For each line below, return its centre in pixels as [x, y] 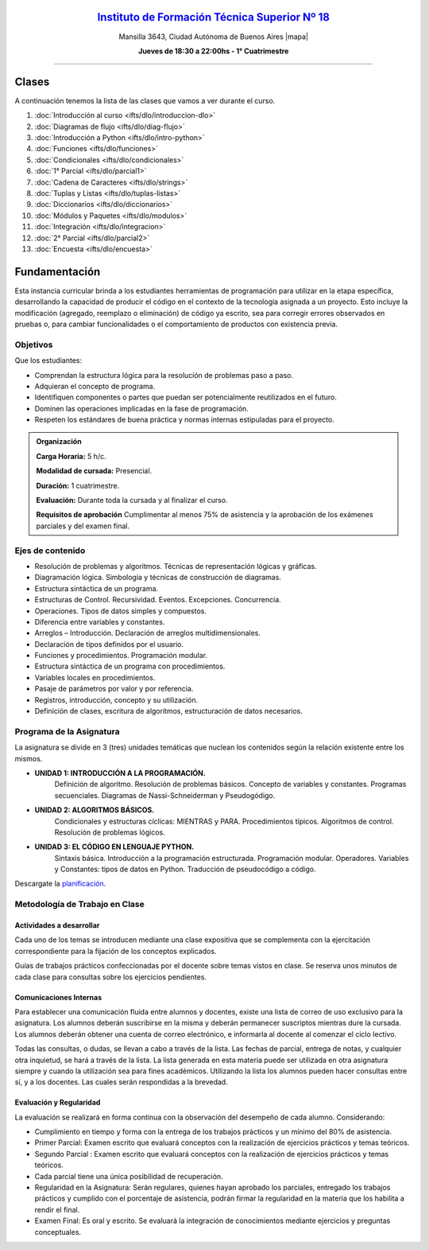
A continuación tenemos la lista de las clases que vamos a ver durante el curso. [145, 100]
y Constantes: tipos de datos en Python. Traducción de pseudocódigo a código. [185, 869]
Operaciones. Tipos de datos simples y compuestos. [120, 611]
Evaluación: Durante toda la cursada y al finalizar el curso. [132, 500]
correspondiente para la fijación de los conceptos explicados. [116, 951]
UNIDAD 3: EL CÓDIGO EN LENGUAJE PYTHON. [114, 847]
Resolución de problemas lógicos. [110, 832]
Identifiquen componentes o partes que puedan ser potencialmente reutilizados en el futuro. [186, 397]
